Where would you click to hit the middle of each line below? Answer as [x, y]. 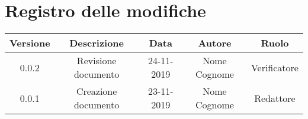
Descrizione [97, 43]
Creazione [97, 91]
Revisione [97, 61]
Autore [215, 43]
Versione [30, 43]
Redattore [275, 98]
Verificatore [275, 67]
